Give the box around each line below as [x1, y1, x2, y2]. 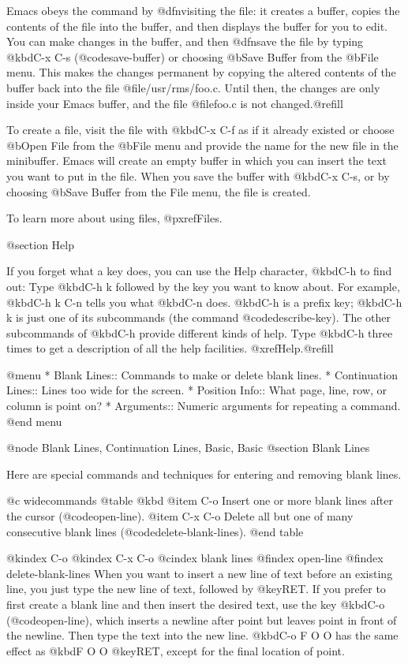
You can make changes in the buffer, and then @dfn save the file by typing [6, 33, 364, 50]
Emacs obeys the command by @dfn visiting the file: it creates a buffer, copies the [6, 2, 400, 18]
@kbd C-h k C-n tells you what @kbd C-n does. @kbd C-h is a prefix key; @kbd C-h [6, 293, 402, 310]
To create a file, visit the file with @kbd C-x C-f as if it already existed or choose [6, 121, 395, 138]
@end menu [6, 412, 62, 429]
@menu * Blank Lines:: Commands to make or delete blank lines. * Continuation [6, 366, 399, 382]
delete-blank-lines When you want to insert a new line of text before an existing [6, 565, 393, 581]
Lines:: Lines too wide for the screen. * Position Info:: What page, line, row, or [6, 382, 387, 398]
